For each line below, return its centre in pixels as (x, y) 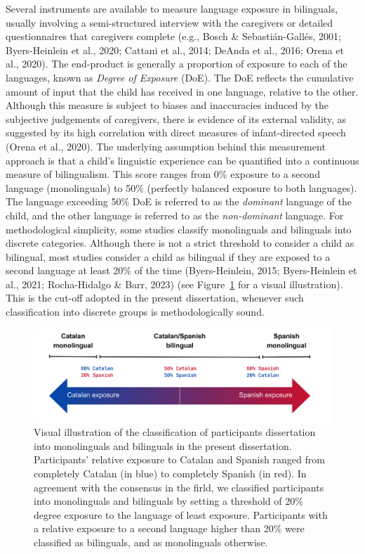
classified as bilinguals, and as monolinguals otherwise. (151, 542)
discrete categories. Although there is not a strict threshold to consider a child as (180, 243)
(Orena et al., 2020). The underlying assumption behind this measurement (166, 146)
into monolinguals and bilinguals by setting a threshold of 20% (168, 501)
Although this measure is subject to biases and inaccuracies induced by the (167, 105)
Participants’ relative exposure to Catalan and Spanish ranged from (179, 459)
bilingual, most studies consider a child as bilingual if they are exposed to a (168, 256)
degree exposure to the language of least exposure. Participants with (181, 514)
